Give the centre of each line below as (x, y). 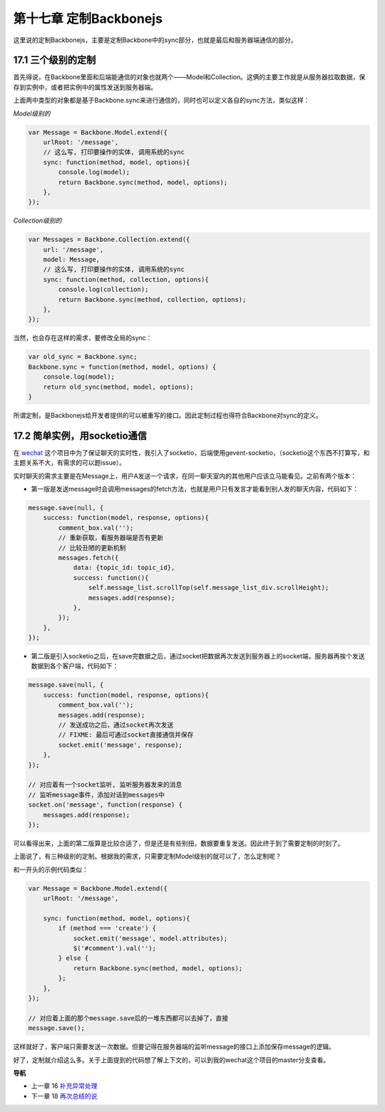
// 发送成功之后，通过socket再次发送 (116, 725)
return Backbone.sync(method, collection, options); (152, 299)
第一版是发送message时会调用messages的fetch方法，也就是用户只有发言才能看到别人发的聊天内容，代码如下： (195, 489)
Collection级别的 (37, 220)
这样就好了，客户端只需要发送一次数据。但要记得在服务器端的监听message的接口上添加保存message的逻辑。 (174, 1047)
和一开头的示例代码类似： (51, 869)
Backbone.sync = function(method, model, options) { (122, 367)
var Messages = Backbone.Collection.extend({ (109, 240)
